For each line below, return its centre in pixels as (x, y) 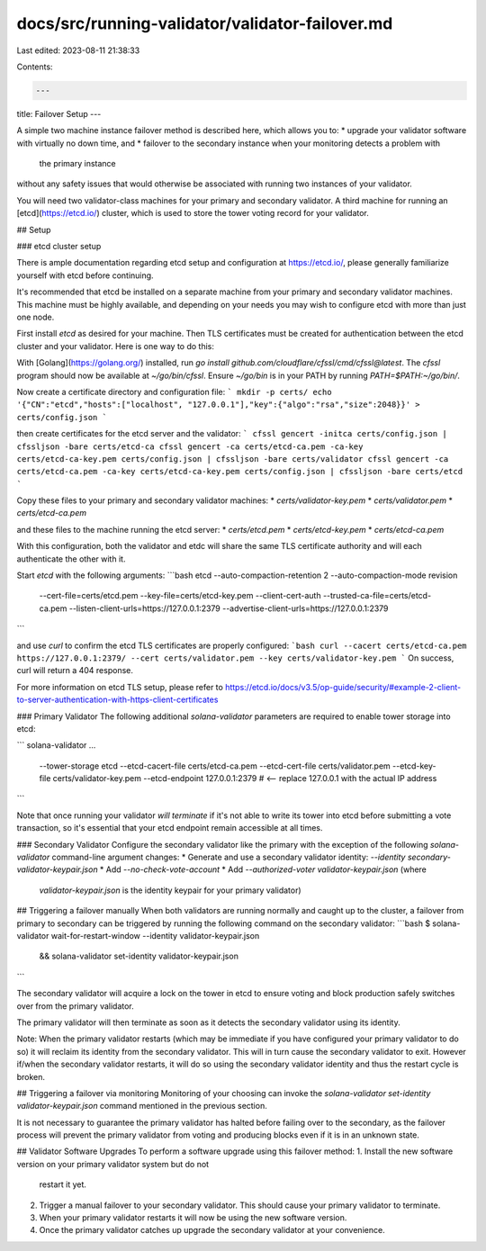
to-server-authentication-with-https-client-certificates (117, 700)
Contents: (35, 67)
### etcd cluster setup (59, 247)
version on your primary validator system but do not (113, 1164)
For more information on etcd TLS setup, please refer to (120, 687)
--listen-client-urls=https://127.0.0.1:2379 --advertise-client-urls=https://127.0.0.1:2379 (229, 608)
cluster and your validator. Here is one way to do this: (116, 346)
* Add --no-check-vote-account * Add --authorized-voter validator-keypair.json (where (263, 869)
